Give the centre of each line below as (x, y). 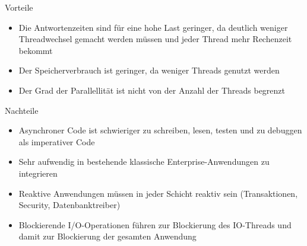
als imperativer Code (57, 141)
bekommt (36, 50)
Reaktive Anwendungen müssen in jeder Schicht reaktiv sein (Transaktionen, (158, 193)
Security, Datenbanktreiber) (69, 205)
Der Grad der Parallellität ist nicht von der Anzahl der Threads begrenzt (152, 90)
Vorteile (19, 7)
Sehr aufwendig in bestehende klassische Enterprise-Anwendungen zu (144, 162)
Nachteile (22, 110)
